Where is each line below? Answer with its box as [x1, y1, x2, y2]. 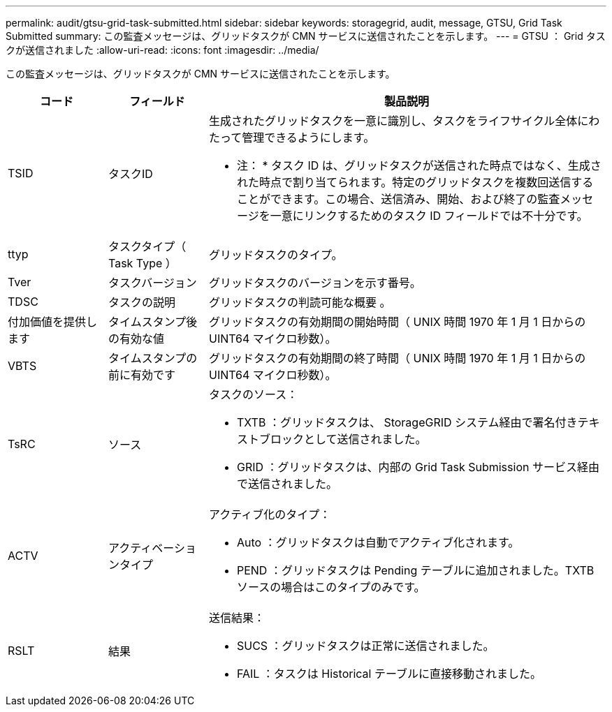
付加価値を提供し [8, 315, 98, 329]
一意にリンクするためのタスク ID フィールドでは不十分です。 [270, 209, 588, 223]
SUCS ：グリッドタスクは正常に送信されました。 [236, 639, 495, 653]
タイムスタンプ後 [108, 315, 198, 329]
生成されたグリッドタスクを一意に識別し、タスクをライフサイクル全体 [208, 114, 578, 128]
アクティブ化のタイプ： [208, 507, 331, 521]
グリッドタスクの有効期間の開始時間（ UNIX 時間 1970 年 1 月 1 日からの [208, 315, 586, 329]
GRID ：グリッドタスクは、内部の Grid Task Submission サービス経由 [236, 460, 599, 474]
